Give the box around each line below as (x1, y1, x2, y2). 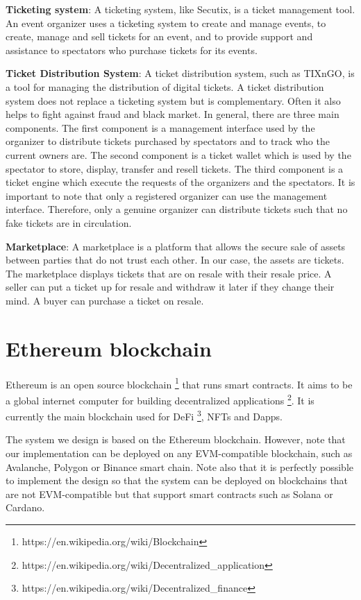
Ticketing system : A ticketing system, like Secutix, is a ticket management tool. (6, 2, 355, 16)
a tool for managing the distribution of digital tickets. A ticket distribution (6, 79, 324, 94)
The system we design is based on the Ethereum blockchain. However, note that (6, 432, 346, 447)
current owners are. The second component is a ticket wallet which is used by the (6, 147, 351, 162)
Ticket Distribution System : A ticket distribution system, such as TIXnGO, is (6, 66, 355, 80)
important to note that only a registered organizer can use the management (6, 188, 328, 203)
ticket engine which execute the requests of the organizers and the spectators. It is (6, 175, 355, 189)
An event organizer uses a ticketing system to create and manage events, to (6, 15, 326, 30)
